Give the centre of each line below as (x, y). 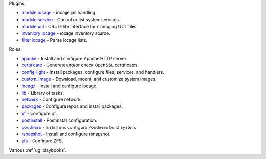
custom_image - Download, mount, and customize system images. (89, 79)
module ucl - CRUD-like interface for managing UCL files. (80, 27)
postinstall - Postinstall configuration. (59, 120)
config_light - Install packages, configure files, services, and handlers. (93, 72)
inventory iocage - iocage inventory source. (66, 33)
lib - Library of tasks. (43, 93)
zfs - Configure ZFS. (42, 141)
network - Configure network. (52, 100)
